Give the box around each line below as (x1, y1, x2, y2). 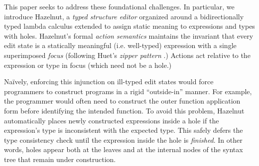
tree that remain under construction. (4, 154, 116, 164)
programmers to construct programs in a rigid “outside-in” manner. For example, (4, 86, 252, 96)
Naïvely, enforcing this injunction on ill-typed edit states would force (4, 76, 214, 87)
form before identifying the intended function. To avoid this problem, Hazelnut (4, 105, 245, 115)
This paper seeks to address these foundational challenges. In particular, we (4, 1, 235, 11)
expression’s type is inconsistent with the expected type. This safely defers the (4, 125, 243, 135)
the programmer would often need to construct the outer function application (4, 96, 241, 106)
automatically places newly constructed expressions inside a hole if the (4, 115, 219, 125)
